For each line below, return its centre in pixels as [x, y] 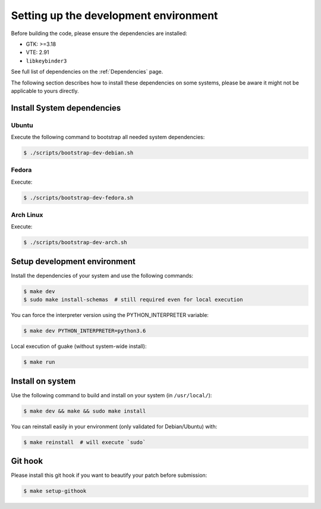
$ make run [39, 362]
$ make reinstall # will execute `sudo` [85, 442]
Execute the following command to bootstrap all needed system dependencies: [108, 137]
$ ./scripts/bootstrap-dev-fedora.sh [78, 197]
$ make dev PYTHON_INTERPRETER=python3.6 [85, 331]
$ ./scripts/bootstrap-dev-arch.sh [75, 243]
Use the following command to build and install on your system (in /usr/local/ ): [111, 395]
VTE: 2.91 [37, 52]
